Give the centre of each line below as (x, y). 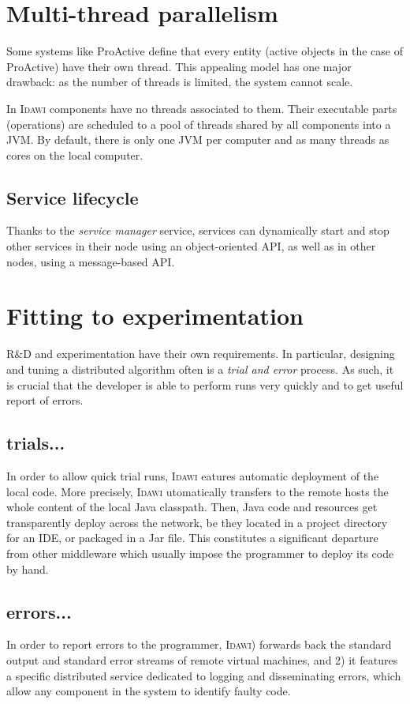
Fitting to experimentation (155, 316)
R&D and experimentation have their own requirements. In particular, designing (201, 354)
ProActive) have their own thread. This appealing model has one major (179, 66)
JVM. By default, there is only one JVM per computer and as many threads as (198, 139)
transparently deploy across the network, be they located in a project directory (197, 522)
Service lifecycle (73, 197)
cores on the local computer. (75, 154)
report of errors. (45, 400)
